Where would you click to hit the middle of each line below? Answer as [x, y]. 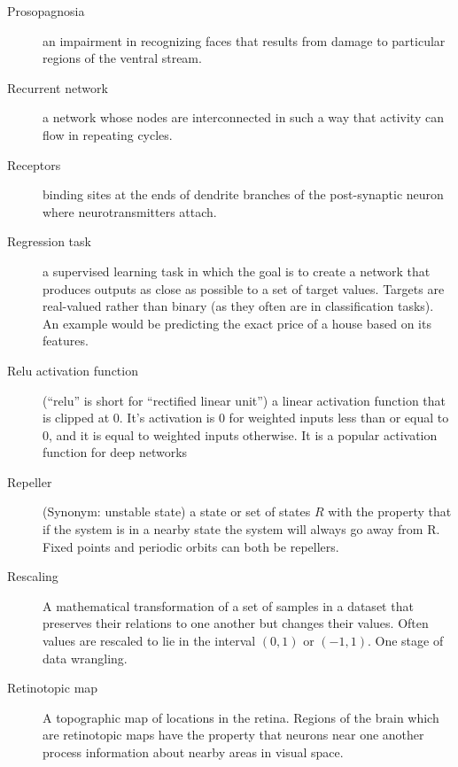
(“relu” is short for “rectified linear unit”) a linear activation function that [245, 400]
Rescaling [33, 576]
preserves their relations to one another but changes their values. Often [236, 623]
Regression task [49, 241]
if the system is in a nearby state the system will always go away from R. [241, 529]
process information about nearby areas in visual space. [193, 752]
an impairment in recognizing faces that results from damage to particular [244, 40]
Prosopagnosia [46, 11]
